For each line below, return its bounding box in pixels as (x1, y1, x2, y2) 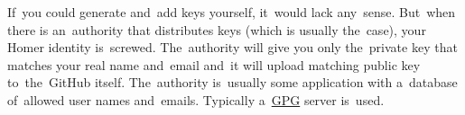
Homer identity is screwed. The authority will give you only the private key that (7, 38, 458, 57)
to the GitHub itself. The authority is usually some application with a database (7, 73, 458, 92)
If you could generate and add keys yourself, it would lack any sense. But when (7, 3, 456, 21)
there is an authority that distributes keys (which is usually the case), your (7, 20, 426, 39)
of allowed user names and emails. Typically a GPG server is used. (7, 90, 385, 109)
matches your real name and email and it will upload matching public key (7, 55, 421, 74)
